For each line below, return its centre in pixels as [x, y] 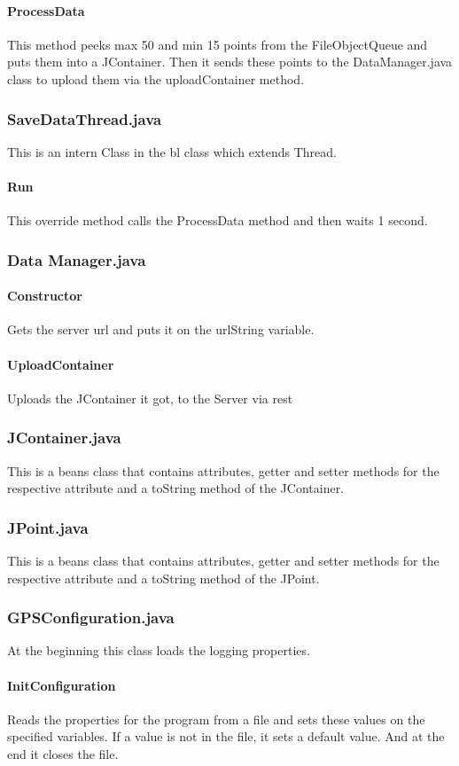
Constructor [45, 296]
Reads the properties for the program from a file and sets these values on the [216, 719]
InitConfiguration [62, 685]
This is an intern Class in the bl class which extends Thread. [172, 151]
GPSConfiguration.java [91, 617]
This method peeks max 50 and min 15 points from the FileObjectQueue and [218, 44]
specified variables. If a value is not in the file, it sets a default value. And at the [226, 736]
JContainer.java [64, 438]
